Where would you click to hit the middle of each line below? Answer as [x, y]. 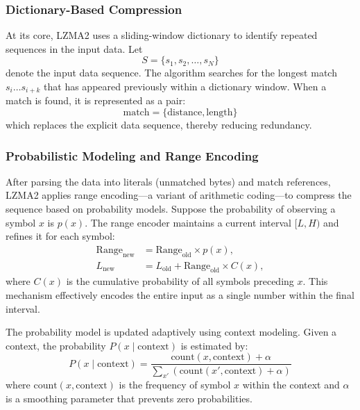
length [220, 113]
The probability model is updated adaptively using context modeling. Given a [171, 332]
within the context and [291, 385]
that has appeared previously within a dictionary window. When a [185, 86]
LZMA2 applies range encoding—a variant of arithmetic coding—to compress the [179, 195]
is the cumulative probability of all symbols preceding [180, 281]
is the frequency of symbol [175, 385]
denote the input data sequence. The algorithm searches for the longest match [171, 73]
